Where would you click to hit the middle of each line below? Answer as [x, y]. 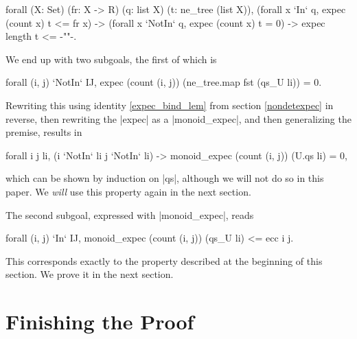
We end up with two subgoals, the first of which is [111, 59]
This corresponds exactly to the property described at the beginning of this [164, 260]
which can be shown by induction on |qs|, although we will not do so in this [165, 178]
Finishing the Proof [100, 322]
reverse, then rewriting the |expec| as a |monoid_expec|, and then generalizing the [178, 118]
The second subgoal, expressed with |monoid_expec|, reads [130, 214]
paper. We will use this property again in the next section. [128, 191]
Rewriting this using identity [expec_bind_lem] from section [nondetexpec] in [170, 105]
